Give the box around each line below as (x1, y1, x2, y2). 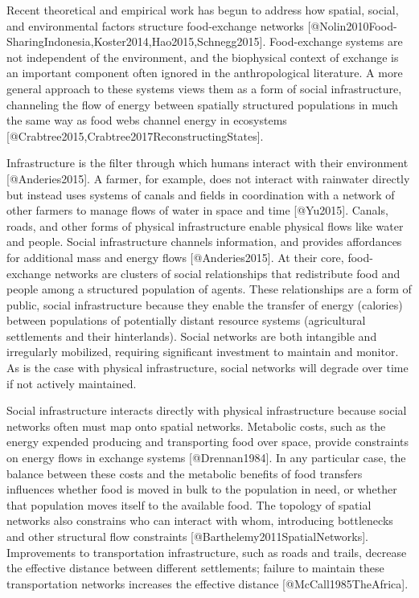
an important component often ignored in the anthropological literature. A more (6, 64, 403, 81)
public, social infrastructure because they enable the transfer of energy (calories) (6, 296, 403, 313)
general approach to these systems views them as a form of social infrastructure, (6, 80, 402, 96)
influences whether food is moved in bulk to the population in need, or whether (6, 481, 397, 498)
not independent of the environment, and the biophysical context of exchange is (6, 48, 399, 65)
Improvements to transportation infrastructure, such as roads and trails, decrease (6, 543, 407, 560)
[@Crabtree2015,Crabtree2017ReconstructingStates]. (6, 127, 264, 144)
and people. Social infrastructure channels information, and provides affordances (6, 233, 402, 250)
